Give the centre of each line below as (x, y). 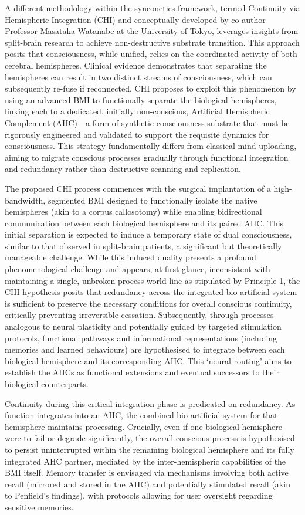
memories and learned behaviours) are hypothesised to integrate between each (145, 349)
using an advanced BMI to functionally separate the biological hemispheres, (141, 99)
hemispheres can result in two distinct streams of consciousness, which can (138, 77)
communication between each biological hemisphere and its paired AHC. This (144, 223)
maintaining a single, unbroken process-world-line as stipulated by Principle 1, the (152, 280)
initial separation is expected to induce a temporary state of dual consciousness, (148, 234)
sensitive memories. (39, 506)
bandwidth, (25, 200)
